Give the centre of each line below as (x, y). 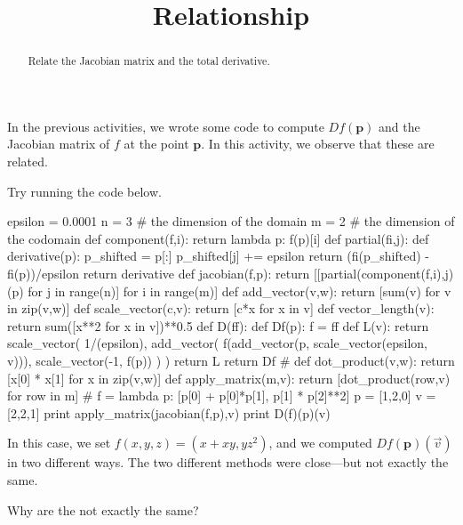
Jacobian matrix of (59, 144)
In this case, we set (59, 443)
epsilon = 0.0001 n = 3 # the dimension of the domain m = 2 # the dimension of (231, 221)
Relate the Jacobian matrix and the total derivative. (149, 61)
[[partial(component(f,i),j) (383, 273)
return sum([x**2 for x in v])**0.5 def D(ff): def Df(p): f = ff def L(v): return (218, 325)
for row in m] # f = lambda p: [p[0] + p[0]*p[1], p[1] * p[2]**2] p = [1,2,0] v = (222, 396)
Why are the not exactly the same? (103, 509)
